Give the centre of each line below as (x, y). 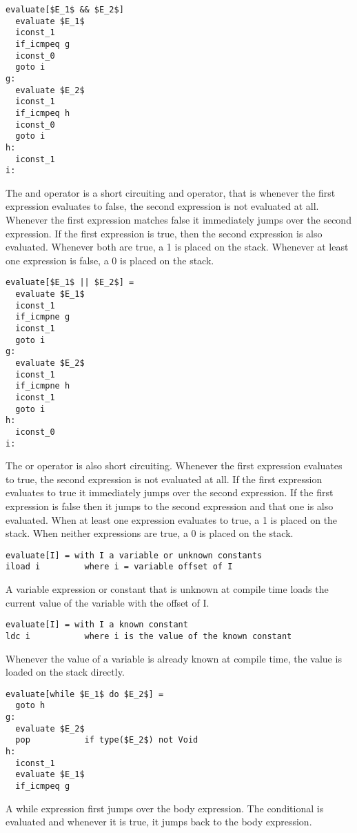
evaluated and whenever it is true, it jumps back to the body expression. (159, 822)
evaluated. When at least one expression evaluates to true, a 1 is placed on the (172, 519)
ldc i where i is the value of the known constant (149, 636)
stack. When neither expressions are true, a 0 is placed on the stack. (150, 533)
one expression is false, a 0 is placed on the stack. (110, 260)
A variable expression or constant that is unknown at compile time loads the (167, 589)
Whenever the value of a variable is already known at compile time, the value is (174, 658)
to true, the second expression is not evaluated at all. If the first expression (164, 479)
